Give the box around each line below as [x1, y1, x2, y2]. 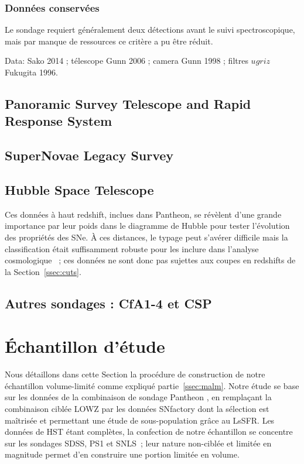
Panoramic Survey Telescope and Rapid [5, 94, 251, 112]
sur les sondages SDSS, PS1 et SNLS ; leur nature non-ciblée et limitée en [5, 436, 272, 449]
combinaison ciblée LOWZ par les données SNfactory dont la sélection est [5, 403, 269, 414]
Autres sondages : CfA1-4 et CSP [5, 294, 212, 312]
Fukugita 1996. [5, 66, 58, 78]
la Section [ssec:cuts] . [5, 265, 81, 277]
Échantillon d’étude [5, 334, 165, 358]
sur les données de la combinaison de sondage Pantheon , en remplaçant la [5, 391, 272, 403]
